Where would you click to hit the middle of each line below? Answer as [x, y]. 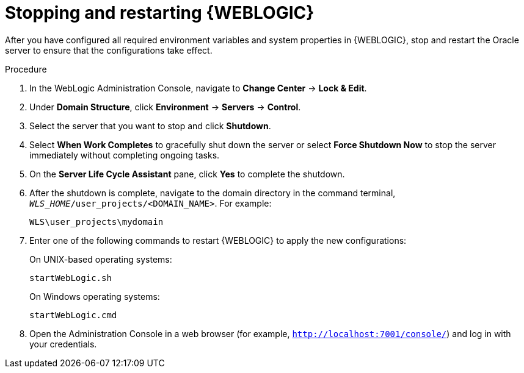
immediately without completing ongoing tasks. [125, 155]
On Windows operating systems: [95, 296]
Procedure [26, 69]
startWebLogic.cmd [73, 315]
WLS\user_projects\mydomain [96, 222]
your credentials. [63, 344]
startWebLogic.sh [71, 278]
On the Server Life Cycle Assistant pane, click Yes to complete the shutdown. [187, 174]
